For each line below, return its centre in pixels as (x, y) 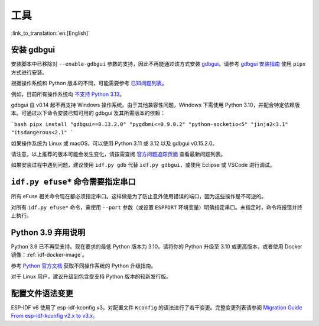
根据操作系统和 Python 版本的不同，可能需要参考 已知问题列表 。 (89, 83)
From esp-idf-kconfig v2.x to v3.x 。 (55, 316)
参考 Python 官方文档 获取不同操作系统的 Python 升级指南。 (84, 266)
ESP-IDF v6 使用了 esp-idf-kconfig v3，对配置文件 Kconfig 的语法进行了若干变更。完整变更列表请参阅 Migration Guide (157, 308)
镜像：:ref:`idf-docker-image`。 (49, 255)
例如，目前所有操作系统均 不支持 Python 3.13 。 (68, 94)
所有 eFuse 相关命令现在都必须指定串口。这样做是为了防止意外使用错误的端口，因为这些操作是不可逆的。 (139, 196)
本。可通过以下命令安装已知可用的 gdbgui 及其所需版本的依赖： (88, 113)
